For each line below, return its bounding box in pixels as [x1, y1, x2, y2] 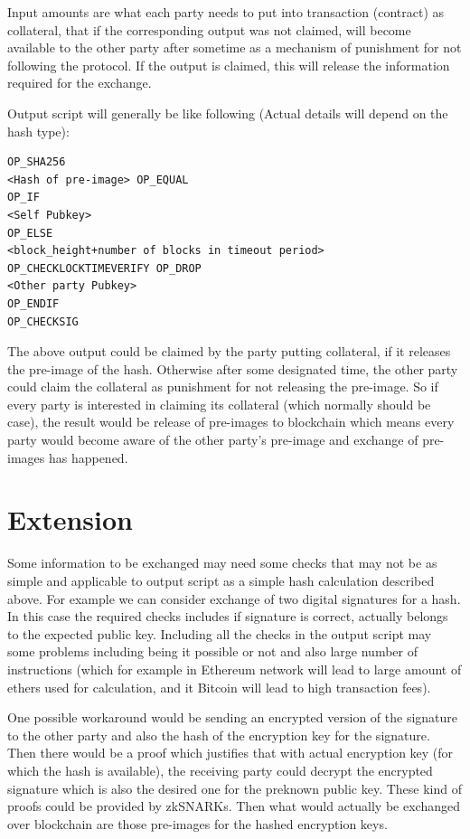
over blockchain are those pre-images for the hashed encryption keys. [7, 814, 388, 833]
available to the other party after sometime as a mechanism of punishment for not [7, 38, 462, 57]
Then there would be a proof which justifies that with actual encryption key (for [7, 743, 454, 762]
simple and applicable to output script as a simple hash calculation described [7, 570, 435, 589]
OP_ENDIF [7, 297, 60, 310]
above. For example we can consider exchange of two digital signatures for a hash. [7, 589, 461, 608]
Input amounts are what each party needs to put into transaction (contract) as [7, 3, 445, 21]
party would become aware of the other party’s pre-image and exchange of [7, 430, 418, 449]
